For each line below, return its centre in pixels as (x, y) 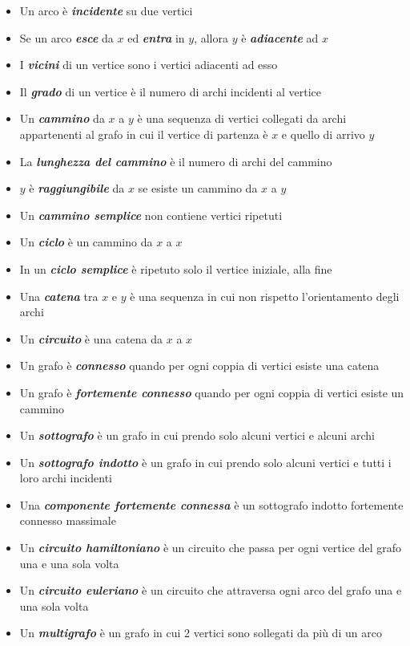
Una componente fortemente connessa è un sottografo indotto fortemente (211, 504)
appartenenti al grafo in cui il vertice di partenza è (144, 134)
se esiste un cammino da (198, 188)
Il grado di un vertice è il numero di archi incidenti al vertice (170, 91)
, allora (211, 37)
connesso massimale (68, 520)
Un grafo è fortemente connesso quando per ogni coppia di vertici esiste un (212, 392)
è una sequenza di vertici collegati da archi (242, 118)
